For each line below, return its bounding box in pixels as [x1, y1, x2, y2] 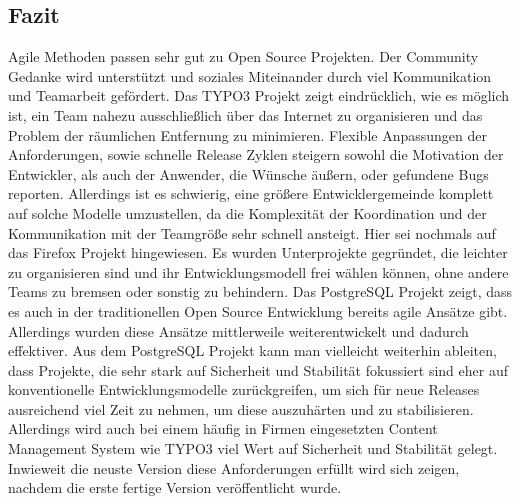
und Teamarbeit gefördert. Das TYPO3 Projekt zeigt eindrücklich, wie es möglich [8, 85, 510, 106]
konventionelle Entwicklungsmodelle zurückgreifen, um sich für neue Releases [8, 379, 480, 400]
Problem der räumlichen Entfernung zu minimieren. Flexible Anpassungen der [8, 124, 487, 145]
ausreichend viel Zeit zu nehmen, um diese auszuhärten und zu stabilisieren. [8, 398, 474, 419]
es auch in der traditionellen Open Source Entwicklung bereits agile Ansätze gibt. [8, 300, 508, 321]
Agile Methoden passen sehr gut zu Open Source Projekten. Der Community [8, 46, 479, 67]
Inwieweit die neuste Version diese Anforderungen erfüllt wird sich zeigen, [8, 457, 460, 478]
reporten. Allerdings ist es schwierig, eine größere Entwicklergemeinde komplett [8, 183, 494, 204]
